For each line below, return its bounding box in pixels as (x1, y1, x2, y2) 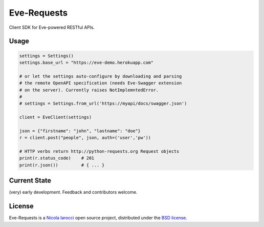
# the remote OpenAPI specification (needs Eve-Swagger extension (19, 81, 182, 86)
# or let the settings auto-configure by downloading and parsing (19, 73, 182, 79)
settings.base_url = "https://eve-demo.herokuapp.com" (19, 60, 154, 65)
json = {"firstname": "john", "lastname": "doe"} (19, 128, 141, 134)
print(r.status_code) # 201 (19, 155, 95, 161)
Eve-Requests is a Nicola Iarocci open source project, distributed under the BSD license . (9, 215, 187, 221)
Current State (9, 176, 51, 185)
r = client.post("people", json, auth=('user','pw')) (19, 135, 151, 141)
